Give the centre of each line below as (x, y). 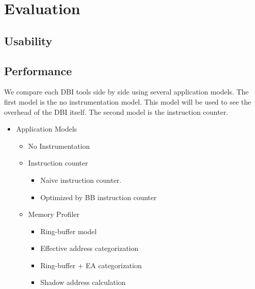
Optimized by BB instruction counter (99, 197)
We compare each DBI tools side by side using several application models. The (126, 92)
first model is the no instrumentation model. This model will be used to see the (128, 101)
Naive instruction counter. (81, 180)
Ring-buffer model (69, 231)
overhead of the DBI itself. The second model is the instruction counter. (116, 111)
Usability (28, 40)
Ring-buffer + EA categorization (91, 265)
